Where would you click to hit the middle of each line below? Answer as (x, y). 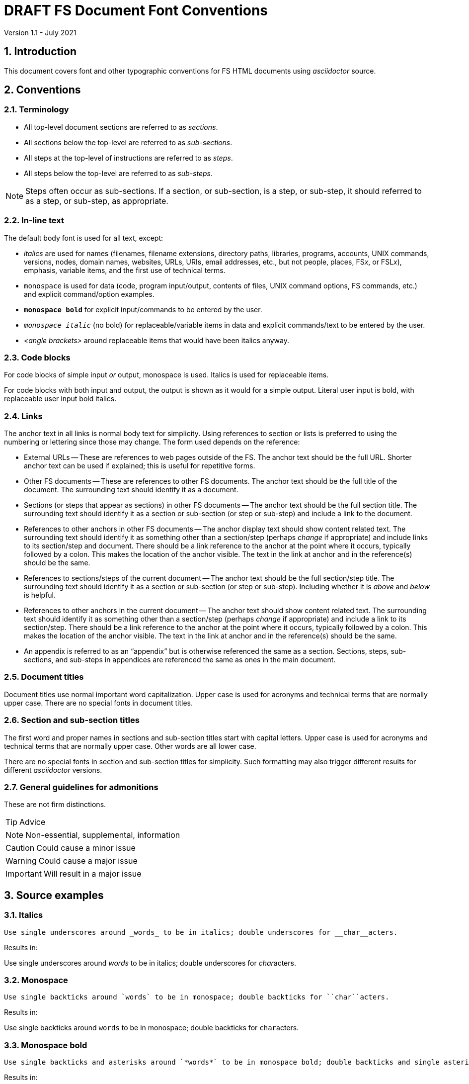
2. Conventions (42, 90)
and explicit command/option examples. (89, 294)
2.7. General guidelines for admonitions (81, 787)
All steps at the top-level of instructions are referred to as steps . (128, 158)
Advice (33, 822)
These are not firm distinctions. (55, 805)
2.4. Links (23, 416)
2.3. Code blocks (37, 357)
